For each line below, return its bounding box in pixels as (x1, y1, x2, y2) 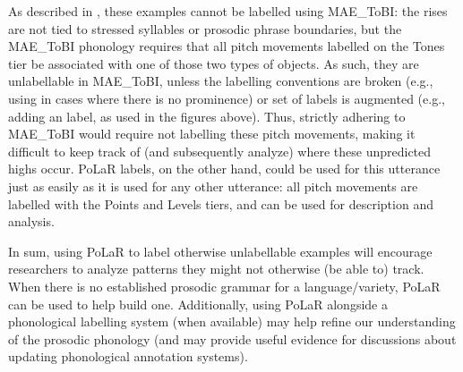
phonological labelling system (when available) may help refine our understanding (8, 312, 456, 331)
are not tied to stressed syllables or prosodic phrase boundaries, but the (8, 19, 402, 38)
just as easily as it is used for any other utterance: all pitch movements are (8, 176, 418, 195)
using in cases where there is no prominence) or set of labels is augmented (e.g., (8, 89, 445, 107)
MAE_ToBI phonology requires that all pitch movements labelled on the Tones (8, 37, 445, 55)
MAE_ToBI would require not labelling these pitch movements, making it (8, 124, 416, 143)
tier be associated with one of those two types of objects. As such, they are (8, 54, 419, 72)
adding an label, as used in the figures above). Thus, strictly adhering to (8, 106, 406, 125)
